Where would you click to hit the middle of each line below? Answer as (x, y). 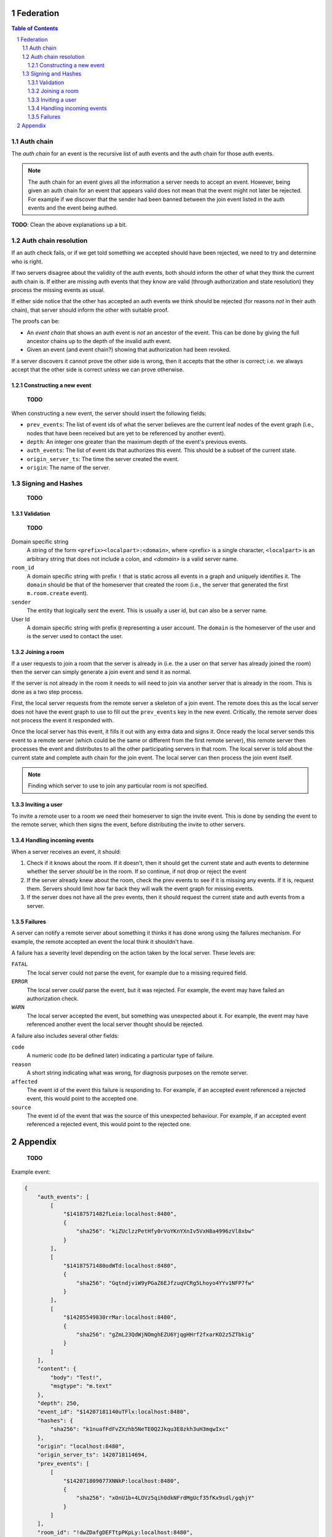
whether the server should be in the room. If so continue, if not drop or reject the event (137, 871)
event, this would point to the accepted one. (82, 1099)
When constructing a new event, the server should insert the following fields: (109, 413)
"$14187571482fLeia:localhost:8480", (120, 1214)
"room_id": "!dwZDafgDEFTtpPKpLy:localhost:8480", (115, 1532)
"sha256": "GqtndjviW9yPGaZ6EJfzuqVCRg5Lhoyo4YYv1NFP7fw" (165, 1283)
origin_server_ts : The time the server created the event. (103, 459)
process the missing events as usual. (58, 290)
